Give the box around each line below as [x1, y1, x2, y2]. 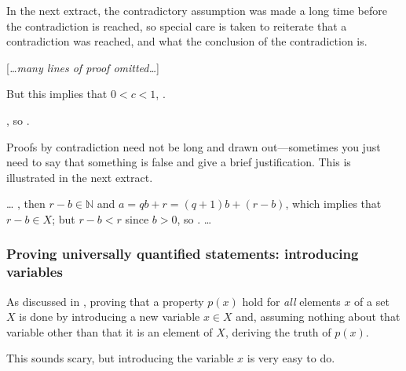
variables [6, 262, 63, 282]
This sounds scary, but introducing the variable [6, 350, 234, 366]
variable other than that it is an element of [6, 323, 213, 340]
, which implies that [285, 195, 382, 212]
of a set [354, 293, 390, 309]
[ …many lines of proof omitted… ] [6, 59, 159, 75]
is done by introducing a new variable [19, 308, 200, 325]
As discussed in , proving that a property [6, 293, 204, 309]
